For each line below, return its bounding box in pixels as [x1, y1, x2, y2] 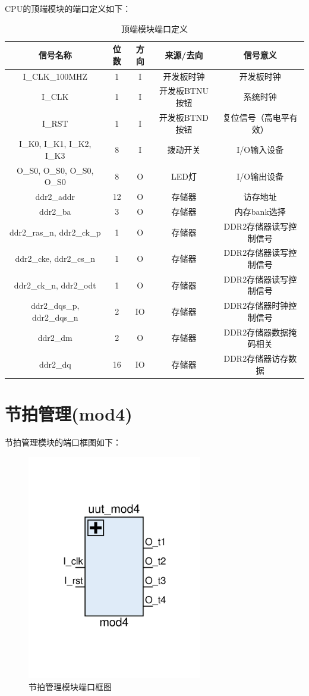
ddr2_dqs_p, [31, 299, 80, 312]
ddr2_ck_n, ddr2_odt [14, 278, 96, 291]
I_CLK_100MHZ [23, 70, 88, 82]
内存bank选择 [234, 205, 286, 218]
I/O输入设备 [237, 143, 284, 156]
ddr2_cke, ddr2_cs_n [15, 252, 96, 265]
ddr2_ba [39, 205, 71, 218]
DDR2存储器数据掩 [223, 325, 297, 338]
